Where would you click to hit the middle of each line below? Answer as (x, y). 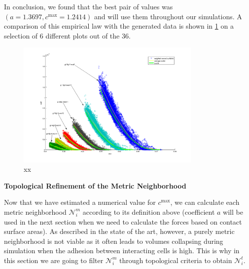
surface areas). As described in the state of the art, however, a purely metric (119, 231)
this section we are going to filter (54, 260)
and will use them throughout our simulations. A (168, 16)
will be (233, 211)
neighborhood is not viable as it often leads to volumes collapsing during (114, 241)
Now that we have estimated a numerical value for (80, 202)
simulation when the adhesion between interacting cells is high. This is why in (122, 250)
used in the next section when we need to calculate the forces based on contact (123, 221)
